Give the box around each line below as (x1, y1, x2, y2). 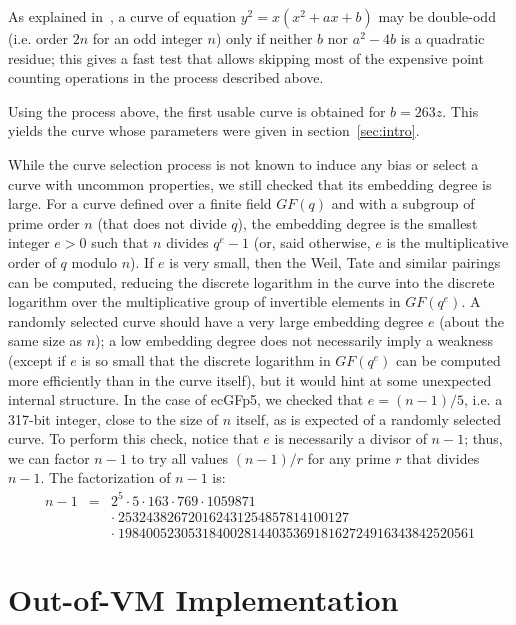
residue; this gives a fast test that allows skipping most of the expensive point (8, 47, 484, 68)
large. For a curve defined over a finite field (8, 193, 272, 214)
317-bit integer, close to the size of (8, 408, 219, 429)
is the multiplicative (386, 232, 509, 253)
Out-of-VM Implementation (8, 578, 399, 619)
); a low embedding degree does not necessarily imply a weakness (95, 330, 494, 351)
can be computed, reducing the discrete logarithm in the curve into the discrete (8, 271, 495, 292)
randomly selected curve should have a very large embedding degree (8, 310, 424, 331)
